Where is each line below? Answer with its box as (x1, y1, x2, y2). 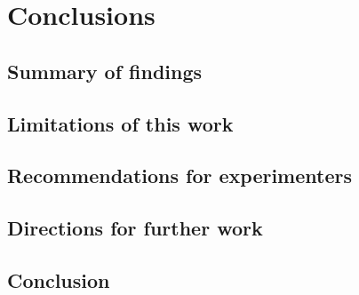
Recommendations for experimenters (7, 162, 352, 189)
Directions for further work (7, 214, 263, 242)
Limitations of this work (7, 109, 234, 137)
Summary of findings (7, 57, 203, 84)
